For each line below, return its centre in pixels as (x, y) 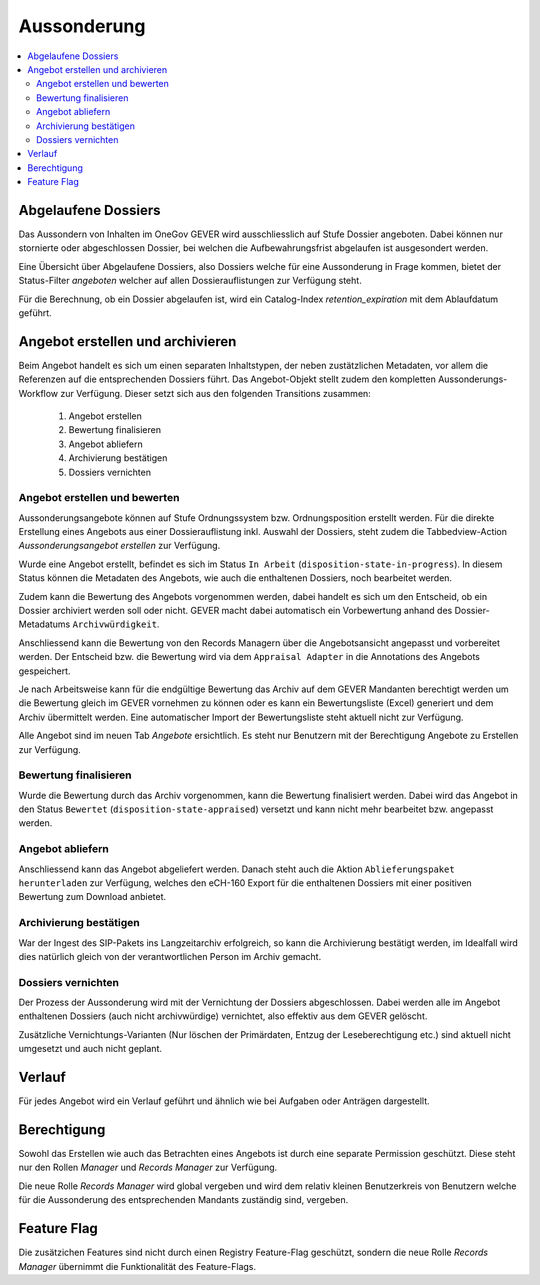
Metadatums (44, 624)
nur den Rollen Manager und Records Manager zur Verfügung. (148, 1167)
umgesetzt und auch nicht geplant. (90, 1049)
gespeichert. (44, 671)
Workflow (38, 393)
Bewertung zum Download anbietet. (92, 897)
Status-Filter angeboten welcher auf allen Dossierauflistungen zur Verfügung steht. (190, 281)
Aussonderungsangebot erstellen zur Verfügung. (119, 546)
